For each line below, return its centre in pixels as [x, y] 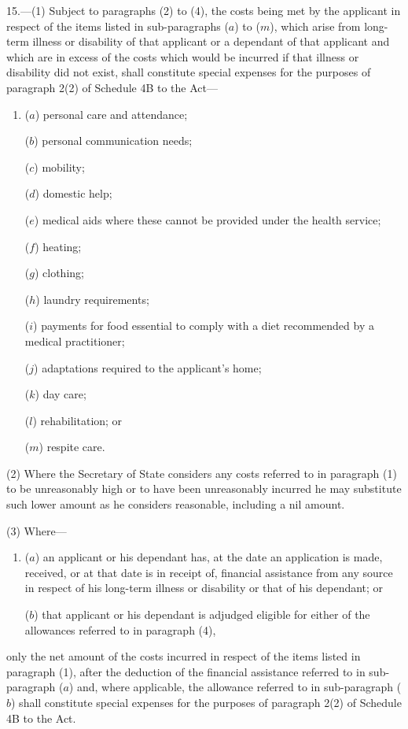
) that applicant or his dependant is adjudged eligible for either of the [202, 614]
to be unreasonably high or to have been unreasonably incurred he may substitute [204, 488]
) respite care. [72, 447]
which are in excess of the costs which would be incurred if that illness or [183, 56]
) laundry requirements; [92, 299]
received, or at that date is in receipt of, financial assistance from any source [209, 572]
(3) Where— [37, 530]
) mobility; [59, 167]
